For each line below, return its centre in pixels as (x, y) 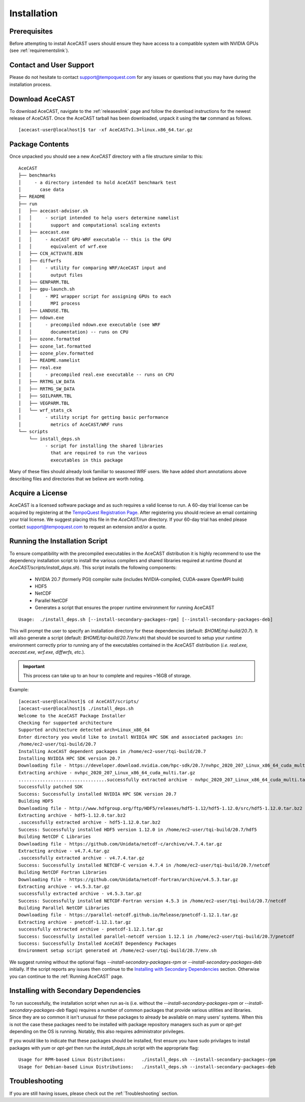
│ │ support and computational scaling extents (89, 225)
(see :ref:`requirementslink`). (39, 50)
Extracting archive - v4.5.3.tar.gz (64, 886)
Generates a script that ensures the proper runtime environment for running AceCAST (125, 607)
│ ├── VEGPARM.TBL (44, 403)
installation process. (30, 84)
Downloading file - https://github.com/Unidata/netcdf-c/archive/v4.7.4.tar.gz (120, 844)
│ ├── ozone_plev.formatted (56, 353)
